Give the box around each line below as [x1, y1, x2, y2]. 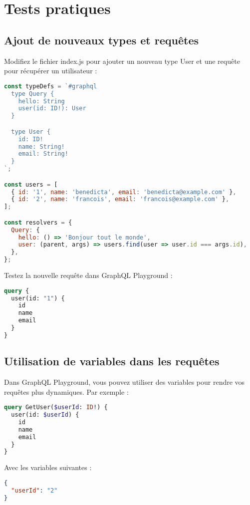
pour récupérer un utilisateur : [4, 65, 97, 76]
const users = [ [4, 181, 58, 188]
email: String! [18, 150, 68, 158]
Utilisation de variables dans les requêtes [4, 353, 220, 369]
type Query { [11, 90, 54, 97]
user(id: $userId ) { [11, 411, 79, 419]
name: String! [18, 143, 65, 150]
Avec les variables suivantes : [4, 462, 92, 473]
